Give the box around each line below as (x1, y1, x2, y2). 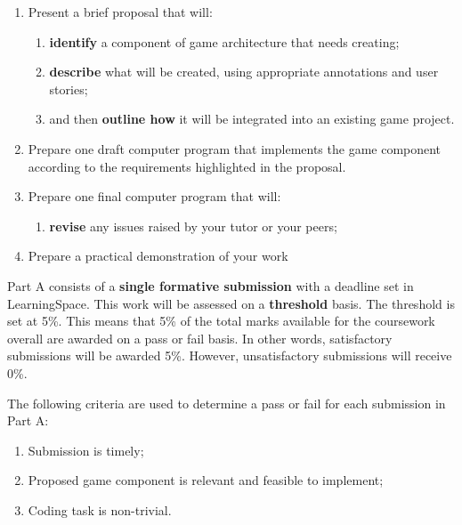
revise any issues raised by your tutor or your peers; (49, 216, 337, 235)
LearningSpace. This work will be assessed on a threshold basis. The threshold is (7, 294, 455, 312)
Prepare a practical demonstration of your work (28, 246, 288, 265)
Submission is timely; (28, 440, 144, 459)
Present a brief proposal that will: (28, 3, 213, 20)
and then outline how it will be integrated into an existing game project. (49, 109, 455, 128)
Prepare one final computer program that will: (28, 187, 281, 206)
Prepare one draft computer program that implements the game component (28, 139, 442, 157)
